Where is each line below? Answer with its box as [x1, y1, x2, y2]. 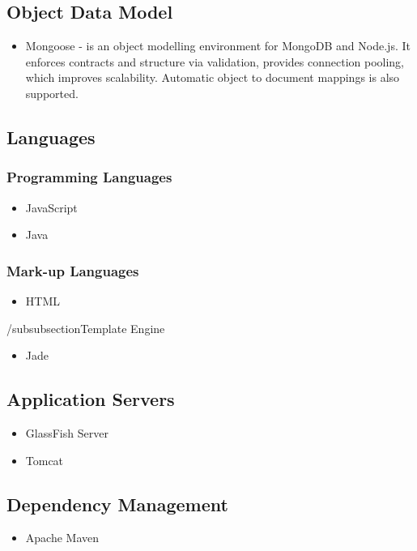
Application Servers [6, 387, 175, 412]
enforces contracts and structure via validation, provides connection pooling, [25, 53, 405, 70]
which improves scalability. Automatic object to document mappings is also [25, 69, 400, 86]
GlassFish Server [25, 424, 109, 441]
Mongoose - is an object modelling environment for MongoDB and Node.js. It [25, 37, 411, 54]
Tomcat [25, 451, 64, 468]
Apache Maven [25, 529, 100, 546]
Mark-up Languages [6, 260, 139, 280]
